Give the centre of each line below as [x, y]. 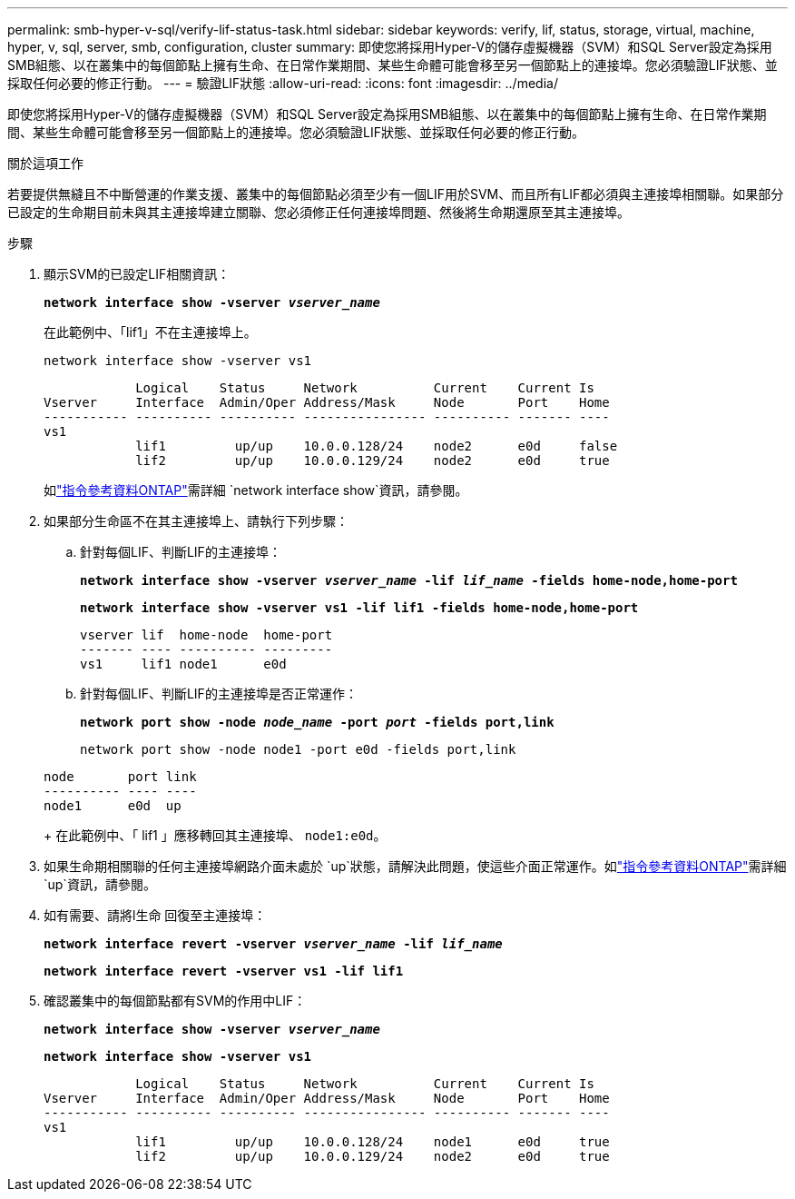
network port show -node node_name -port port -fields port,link [317, 722]
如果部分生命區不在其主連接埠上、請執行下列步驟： [196, 521]
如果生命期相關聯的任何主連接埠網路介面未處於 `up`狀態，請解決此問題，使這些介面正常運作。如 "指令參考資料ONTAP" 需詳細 [415, 866]
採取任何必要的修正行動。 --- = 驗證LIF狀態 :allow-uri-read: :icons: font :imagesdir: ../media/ [283, 83]
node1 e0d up [113, 806]
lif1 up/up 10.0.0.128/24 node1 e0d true [373, 1142]
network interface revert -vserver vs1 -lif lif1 [224, 971]
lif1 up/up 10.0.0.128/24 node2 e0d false [377, 446]
